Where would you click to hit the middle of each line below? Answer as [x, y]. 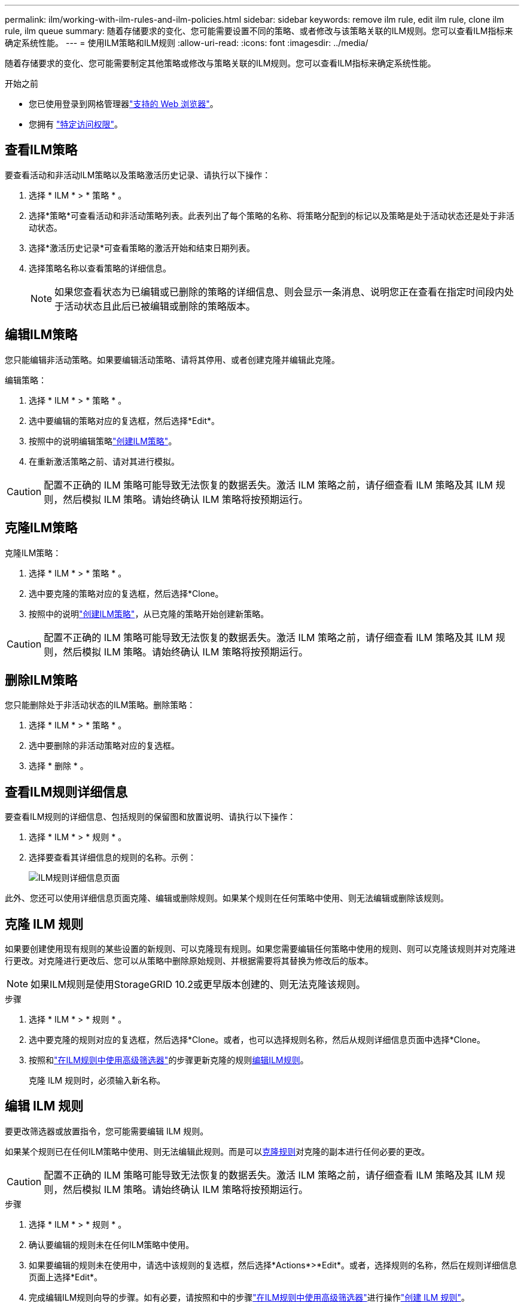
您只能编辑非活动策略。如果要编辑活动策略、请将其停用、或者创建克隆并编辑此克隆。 [172, 359]
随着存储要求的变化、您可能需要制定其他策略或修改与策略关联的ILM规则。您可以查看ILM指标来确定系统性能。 [220, 63]
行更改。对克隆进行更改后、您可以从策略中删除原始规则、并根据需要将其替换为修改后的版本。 [189, 961]
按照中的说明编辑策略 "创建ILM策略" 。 [103, 441]
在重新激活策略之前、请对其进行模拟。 [104, 461]
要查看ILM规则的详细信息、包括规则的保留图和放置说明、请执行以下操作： [150, 817]
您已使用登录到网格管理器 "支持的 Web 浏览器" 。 [124, 104]
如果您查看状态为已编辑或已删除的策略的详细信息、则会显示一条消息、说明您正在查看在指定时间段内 [280, 292]
